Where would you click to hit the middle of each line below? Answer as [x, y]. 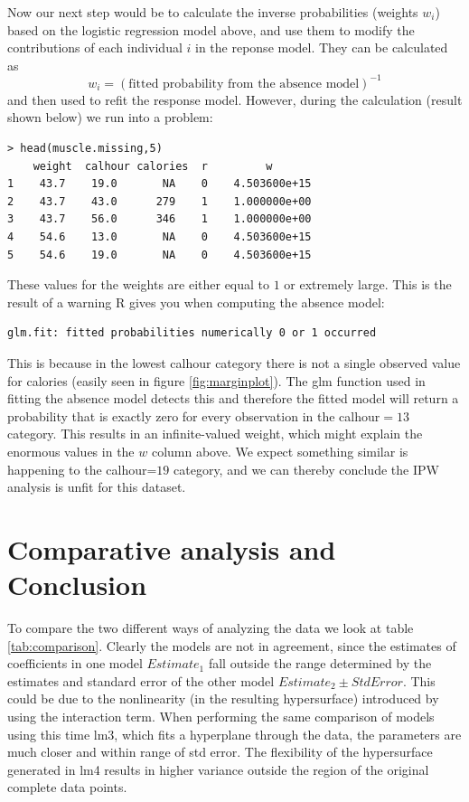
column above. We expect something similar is [280, 451]
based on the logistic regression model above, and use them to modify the [211, 29]
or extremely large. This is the [368, 284]
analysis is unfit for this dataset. [97, 487]
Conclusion [77, 585]
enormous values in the [71, 451]
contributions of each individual [95, 47]
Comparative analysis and [172, 548]
